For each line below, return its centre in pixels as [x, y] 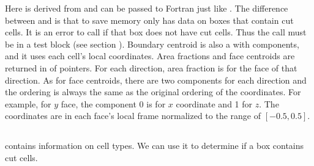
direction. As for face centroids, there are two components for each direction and [156, 80]
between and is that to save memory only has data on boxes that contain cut [149, 20]
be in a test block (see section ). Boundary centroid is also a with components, [152, 44]
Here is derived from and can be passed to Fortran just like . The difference [147, 8]
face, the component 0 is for [113, 103]
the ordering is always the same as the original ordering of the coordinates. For [153, 92]
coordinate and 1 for [214, 103]
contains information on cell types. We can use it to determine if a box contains [155, 146]
